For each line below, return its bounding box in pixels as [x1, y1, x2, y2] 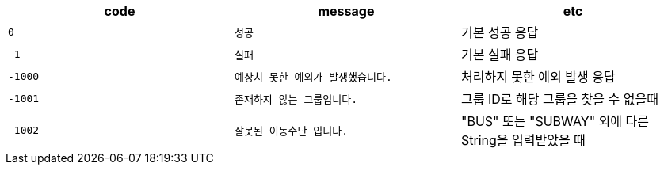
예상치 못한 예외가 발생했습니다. [234, 70, 392, 83]
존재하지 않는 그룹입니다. [234, 93, 358, 105]
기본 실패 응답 [460, 47, 539, 63]
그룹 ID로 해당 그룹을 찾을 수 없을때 [460, 91, 658, 107]
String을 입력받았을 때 [460, 132, 586, 148]
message [318, 3, 375, 19]
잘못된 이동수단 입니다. [234, 124, 349, 137]
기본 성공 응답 [460, 25, 539, 40]
